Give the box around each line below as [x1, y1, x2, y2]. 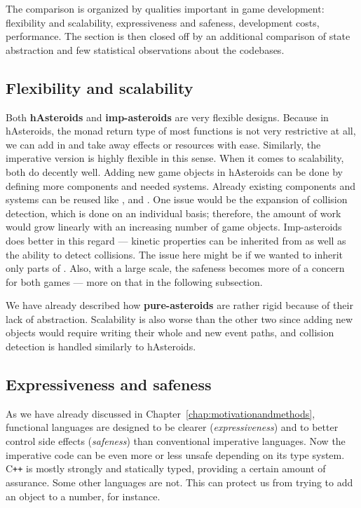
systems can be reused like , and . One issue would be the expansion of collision [6, 192, 348, 207]
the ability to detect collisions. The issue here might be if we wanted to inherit [6, 247, 343, 261]
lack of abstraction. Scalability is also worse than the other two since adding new [6, 311, 353, 326]
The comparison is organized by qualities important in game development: [6, 1, 325, 15]
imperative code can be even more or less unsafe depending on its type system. [6, 447, 345, 462]
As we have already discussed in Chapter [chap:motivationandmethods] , [6, 406, 315, 420]
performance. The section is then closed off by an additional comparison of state [6, 29, 350, 43]
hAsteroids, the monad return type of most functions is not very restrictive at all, [6, 123, 356, 138]
